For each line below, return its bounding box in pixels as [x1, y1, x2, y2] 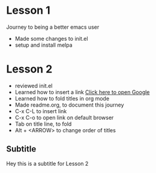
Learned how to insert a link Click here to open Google [14, 88, 150, 96]
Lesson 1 [6, 4, 51, 17]
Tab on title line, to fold [14, 120, 72, 128]
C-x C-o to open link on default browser [14, 114, 114, 121]
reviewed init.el [14, 82, 53, 89]
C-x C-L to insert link [14, 107, 67, 114]
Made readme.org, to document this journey [14, 101, 124, 108]
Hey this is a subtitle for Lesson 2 [6, 160, 89, 167]
